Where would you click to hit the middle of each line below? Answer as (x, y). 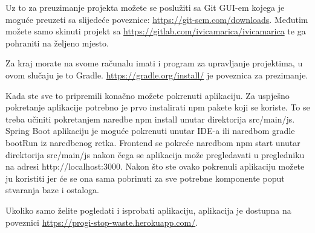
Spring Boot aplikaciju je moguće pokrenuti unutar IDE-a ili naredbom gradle (150, 131)
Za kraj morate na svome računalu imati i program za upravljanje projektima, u (154, 63)
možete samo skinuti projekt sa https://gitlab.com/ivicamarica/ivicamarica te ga (156, 31)
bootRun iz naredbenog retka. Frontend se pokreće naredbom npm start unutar (153, 142)
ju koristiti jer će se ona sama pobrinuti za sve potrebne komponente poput (145, 178)
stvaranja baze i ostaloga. (52, 190)
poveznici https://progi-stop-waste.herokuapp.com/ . (102, 222)
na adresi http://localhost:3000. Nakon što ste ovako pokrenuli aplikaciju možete (155, 166)
